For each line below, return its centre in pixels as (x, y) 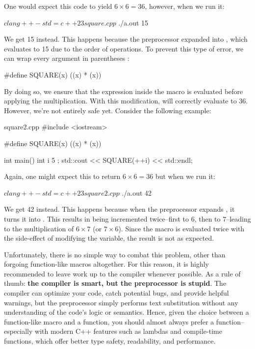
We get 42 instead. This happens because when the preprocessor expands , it (119, 209)
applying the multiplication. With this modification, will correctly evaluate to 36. (126, 101)
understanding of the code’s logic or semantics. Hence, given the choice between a (127, 312)
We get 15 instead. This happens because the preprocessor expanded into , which (126, 39)
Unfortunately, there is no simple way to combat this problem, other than (115, 254)
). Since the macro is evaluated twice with (181, 228)
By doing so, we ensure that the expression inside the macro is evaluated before (124, 91)
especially (18, 331)
